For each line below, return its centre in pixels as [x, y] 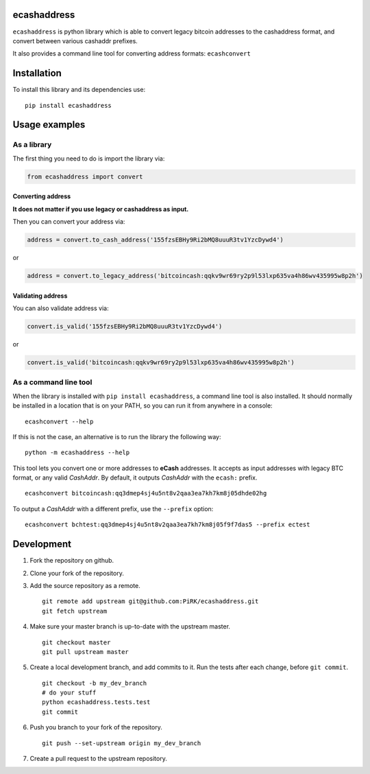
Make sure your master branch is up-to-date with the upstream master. [130, 626]
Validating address [40, 296]
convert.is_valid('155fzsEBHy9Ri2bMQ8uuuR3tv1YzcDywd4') [125, 327]
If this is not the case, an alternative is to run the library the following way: [117, 436]
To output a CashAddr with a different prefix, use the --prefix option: [113, 508]
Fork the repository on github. [72, 561]
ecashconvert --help [59, 421]
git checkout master [76, 642]
